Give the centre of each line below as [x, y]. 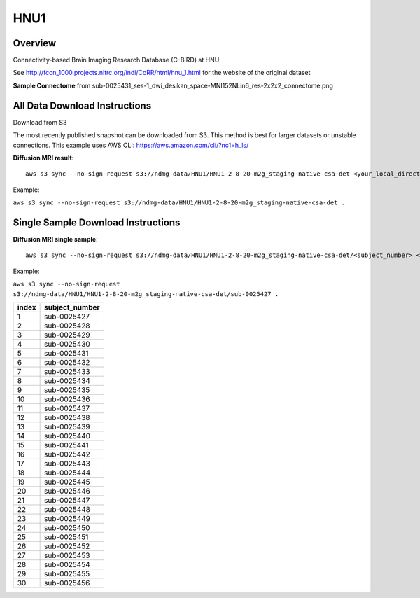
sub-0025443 [68, 464]
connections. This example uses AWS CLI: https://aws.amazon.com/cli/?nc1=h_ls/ [131, 145]
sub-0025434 [68, 380]
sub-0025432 [67, 362]
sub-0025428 [67, 326]
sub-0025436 [67, 399]
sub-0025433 [67, 371]
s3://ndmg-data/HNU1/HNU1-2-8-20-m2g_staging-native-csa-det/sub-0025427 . [146, 294]
